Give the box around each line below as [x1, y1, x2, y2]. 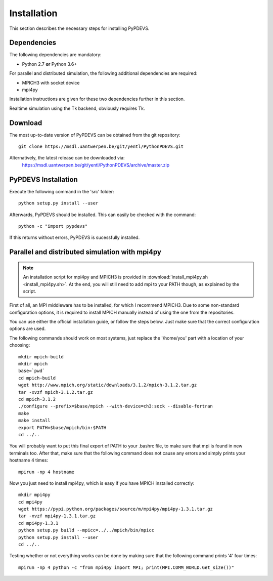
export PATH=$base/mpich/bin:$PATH [18, 425, 107, 430]
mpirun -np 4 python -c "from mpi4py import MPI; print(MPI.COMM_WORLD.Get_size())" [18, 564, 235, 570]
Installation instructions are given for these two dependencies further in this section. [9, 96, 185, 102]
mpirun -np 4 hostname [18, 469, 75, 475]
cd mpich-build [18, 375, 56, 381]
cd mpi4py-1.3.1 [18, 520, 59, 526]
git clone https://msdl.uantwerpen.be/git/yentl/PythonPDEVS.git [18, 144, 184, 149]
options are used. [9, 325, 46, 331]
